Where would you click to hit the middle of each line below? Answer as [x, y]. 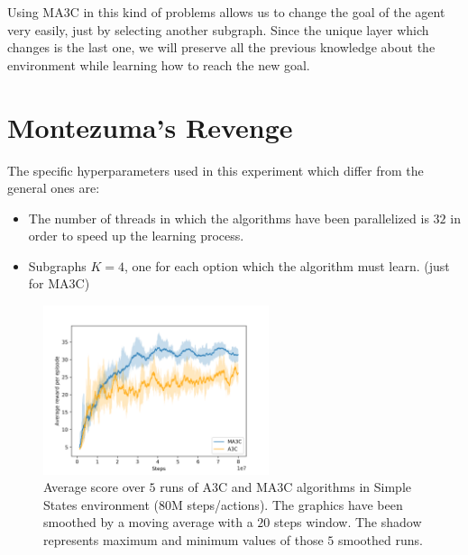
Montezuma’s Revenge [150, 127]
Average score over [94, 487]
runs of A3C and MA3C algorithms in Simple [285, 487]
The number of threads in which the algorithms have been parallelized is [229, 218]
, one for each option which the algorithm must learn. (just [287, 265]
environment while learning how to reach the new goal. [159, 64]
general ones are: [54, 188]
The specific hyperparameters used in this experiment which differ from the [216, 170]
